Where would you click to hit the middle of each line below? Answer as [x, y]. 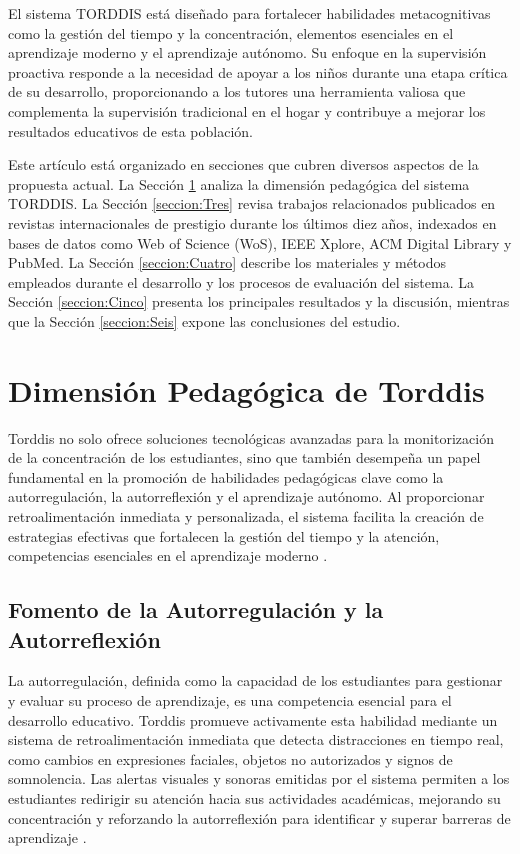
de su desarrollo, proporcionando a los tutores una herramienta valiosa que [237, 91]
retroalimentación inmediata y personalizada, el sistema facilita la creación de [246, 516]
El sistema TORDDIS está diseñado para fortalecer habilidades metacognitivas [249, 13]
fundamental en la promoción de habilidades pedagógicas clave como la [226, 476]
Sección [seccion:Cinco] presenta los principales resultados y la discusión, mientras [259, 301]
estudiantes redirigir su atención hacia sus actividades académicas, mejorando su [254, 797]
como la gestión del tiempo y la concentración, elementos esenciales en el [231, 32]
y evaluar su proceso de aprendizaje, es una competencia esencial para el [230, 699]
